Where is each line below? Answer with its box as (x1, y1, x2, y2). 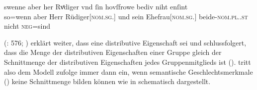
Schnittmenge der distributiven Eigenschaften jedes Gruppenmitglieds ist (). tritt (4, 56, 251, 67)
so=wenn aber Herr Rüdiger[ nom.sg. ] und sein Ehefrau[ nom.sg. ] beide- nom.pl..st (4, 11, 248, 21)
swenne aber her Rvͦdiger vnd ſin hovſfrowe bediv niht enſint (4, 1, 188, 11)
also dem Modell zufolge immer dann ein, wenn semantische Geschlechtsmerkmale (4, 66, 253, 77)
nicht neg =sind (4, 21, 51, 31)
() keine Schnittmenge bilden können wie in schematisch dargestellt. (4, 76, 211, 87)
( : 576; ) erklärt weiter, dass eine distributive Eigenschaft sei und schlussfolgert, (4, 37, 247, 47)
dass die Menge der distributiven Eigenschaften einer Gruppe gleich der (4, 47, 222, 57)
